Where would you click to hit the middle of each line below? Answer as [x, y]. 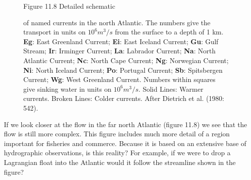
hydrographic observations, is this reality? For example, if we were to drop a [117, 153]
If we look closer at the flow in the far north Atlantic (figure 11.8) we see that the [125, 124]
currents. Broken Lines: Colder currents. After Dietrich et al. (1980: [124, 98]
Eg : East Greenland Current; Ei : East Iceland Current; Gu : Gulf [121, 41]
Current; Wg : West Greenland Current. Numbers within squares [119, 79]
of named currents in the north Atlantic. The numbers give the [117, 22]
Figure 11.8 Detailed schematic [69, 6]
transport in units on [55, 32]
